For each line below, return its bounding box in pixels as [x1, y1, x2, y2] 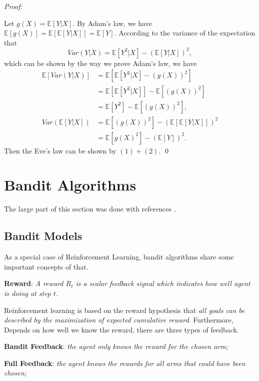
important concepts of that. [4, 261, 88, 271]
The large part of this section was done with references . [4, 203, 176, 214]
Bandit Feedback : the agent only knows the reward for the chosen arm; [4, 341, 228, 351]
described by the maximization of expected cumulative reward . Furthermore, [4, 314, 233, 325]
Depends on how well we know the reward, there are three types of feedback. [4, 324, 239, 334]
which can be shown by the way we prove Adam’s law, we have [4, 57, 197, 68]
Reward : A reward [4, 278, 63, 288]
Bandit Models [4, 228, 82, 243]
